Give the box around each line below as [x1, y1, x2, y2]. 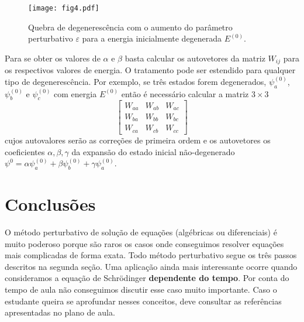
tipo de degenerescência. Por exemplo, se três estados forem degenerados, [5, 75, 267, 87]
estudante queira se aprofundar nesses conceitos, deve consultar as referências [5, 294, 282, 307]
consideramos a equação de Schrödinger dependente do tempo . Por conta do [5, 272, 289, 284]
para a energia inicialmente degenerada [82, 32, 222, 44]
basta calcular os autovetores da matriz [125, 52, 265, 64]
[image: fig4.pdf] [28, 4, 99, 12]
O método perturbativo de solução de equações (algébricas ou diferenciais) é [5, 226, 277, 238]
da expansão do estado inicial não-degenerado [71, 145, 235, 157]
